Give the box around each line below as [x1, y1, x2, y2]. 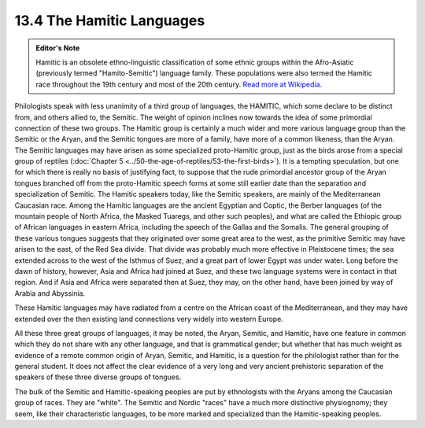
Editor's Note [35, 43, 80, 53]
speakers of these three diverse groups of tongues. [14, 372, 182, 382]
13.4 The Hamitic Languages [14, 12, 205, 29]
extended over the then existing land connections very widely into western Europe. [14, 314, 283, 323]
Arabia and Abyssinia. [14, 288, 86, 298]
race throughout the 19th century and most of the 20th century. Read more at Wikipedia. [35, 79, 323, 89]
